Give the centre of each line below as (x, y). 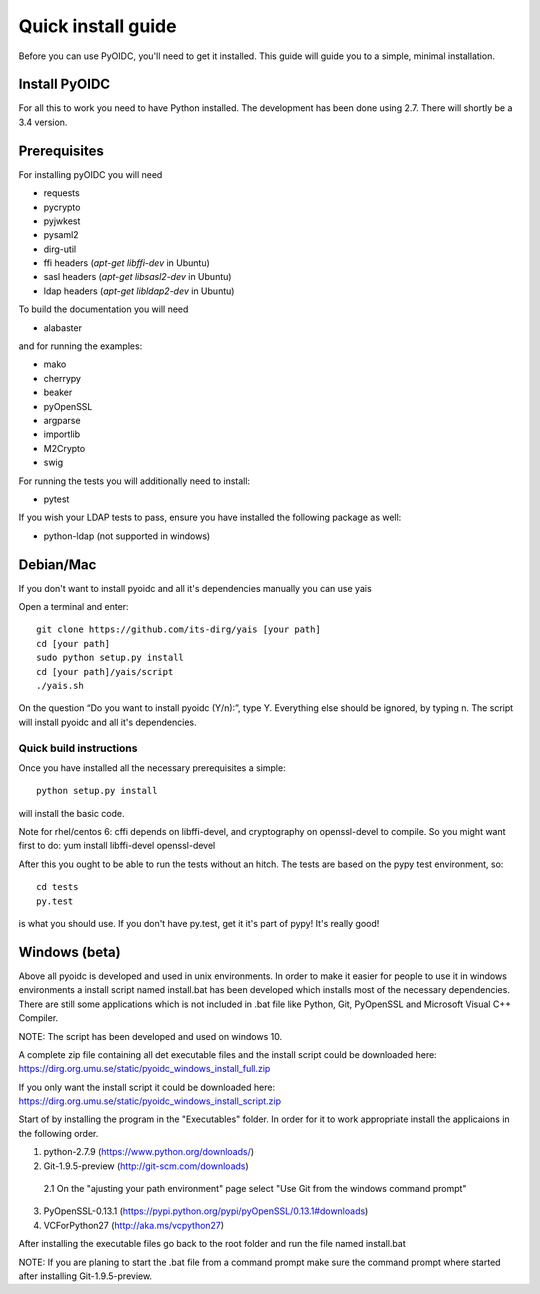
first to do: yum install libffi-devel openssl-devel (117, 846)
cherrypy (62, 378)
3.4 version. (43, 122)
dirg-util (60, 249)
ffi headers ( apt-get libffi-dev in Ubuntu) (126, 263)
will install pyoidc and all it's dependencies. (107, 722)
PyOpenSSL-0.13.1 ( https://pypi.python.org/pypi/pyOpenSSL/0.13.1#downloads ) (206, 1211)
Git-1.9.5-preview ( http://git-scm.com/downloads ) (146, 1166)
